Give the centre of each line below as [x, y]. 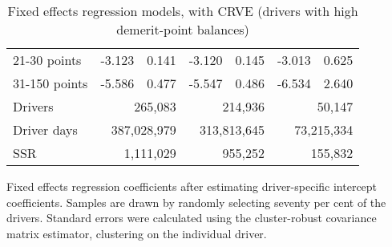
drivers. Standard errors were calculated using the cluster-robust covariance [192, 218]
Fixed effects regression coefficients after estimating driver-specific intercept [192, 186]
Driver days [45, 130]
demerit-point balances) [183, 29]
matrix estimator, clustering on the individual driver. [137, 233]
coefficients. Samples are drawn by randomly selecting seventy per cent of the [196, 202]
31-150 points [51, 83]
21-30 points [47, 60]
